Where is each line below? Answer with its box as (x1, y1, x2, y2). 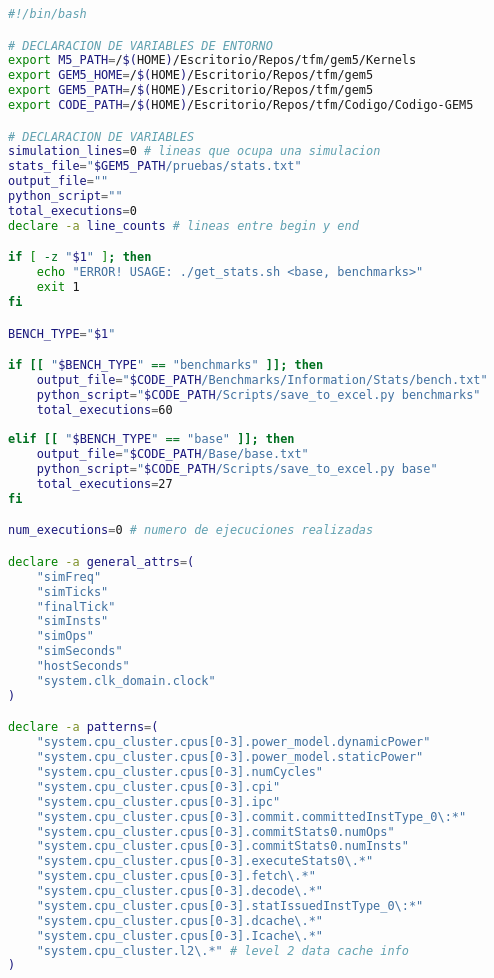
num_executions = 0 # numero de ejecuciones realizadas (8, 523, 374, 538)
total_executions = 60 (36, 402, 173, 417)
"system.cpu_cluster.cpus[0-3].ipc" (36, 794, 281, 809)
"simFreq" (36, 569, 102, 584)
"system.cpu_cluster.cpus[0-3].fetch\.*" (36, 869, 316, 884)
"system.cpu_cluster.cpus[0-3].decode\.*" (36, 884, 323, 898)
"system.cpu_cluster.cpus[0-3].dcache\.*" (36, 913, 323, 928)
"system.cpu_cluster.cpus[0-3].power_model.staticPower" (36, 750, 424, 765)
